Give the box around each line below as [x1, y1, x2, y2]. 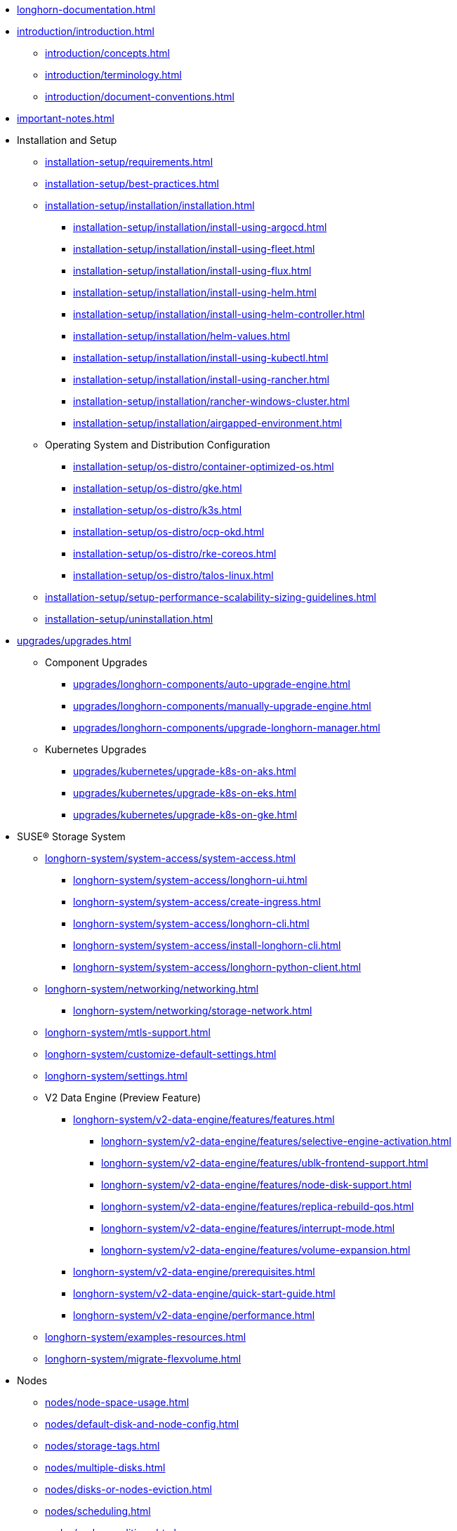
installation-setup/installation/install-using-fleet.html [73, 243, 315, 255]
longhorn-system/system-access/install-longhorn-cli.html [73, 939, 341, 951]
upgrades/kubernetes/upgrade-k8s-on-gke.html [73, 809, 298, 821]
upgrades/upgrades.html [17, 635, 131, 647]
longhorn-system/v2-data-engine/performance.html [73, 1309, 315, 1321]
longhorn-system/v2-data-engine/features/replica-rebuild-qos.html [101, 1200, 414, 1212]
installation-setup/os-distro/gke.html [73, 482, 242, 494]
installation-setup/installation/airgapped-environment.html [73, 417, 343, 429]
